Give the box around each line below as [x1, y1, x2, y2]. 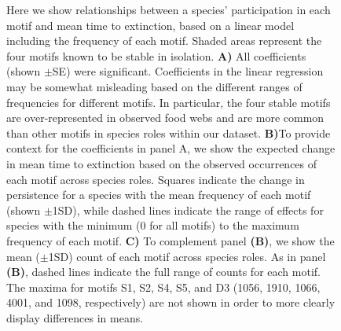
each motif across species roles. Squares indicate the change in [6, 171, 305, 187]
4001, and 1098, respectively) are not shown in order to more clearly [6, 294, 335, 311]
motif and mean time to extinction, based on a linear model [6, 17, 295, 33]
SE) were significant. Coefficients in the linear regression [52, 63, 324, 79]
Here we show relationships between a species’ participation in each [6, 2, 331, 17]
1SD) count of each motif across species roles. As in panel [48, 248, 326, 264]
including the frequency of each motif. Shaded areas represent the [6, 32, 322, 49]
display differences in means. [6, 309, 144, 325]
